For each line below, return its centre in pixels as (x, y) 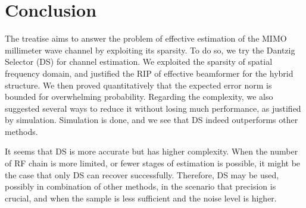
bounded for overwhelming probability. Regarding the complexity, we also (139, 97)
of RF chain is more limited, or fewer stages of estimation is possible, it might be (153, 163)
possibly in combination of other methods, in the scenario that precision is (140, 186)
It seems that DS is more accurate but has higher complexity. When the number (152, 151)
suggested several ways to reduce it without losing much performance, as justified (153, 108)
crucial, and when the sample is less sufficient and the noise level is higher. (141, 198)
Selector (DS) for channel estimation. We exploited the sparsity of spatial (139, 62)
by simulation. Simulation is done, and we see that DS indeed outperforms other (152, 120)
